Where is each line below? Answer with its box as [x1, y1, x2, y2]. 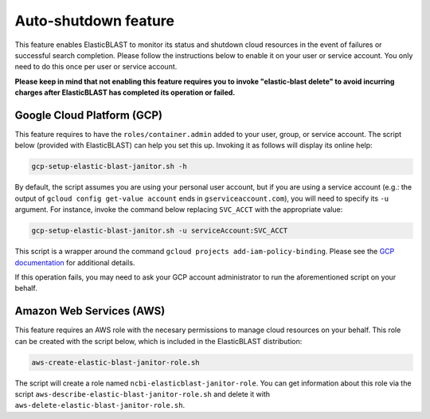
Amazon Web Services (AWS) [14, 304, 166, 318]
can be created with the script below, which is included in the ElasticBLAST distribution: [14, 336, 303, 346]
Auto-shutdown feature [14, 12, 175, 29]
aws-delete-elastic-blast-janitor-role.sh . [14, 401, 186, 410]
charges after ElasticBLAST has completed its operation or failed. [14, 88, 236, 97]
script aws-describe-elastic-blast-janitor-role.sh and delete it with [14, 389, 271, 398]
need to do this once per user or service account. [14, 62, 178, 72]
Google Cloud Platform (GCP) [14, 108, 163, 122]
